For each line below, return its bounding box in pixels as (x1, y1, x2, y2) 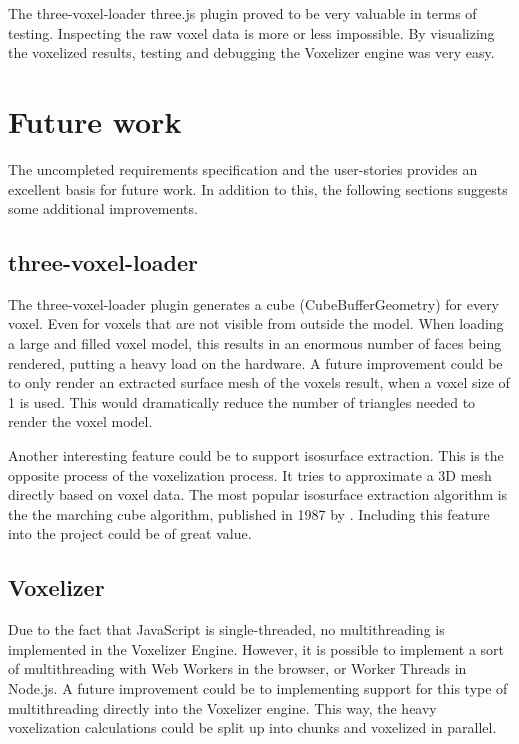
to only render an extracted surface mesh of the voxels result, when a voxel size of (8, 372, 510, 393)
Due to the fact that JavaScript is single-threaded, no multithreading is (8, 619, 445, 640)
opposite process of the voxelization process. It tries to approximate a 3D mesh (8, 464, 492, 485)
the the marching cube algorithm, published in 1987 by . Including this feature (8, 503, 490, 524)
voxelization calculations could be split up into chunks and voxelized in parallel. (8, 717, 497, 738)
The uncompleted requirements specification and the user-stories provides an (8, 158, 478, 179)
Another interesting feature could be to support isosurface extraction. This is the (8, 445, 504, 466)
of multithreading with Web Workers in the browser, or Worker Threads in (8, 658, 467, 679)
